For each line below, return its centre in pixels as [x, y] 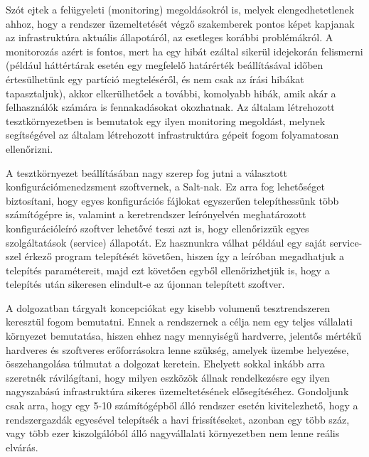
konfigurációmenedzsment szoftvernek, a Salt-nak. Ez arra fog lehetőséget [165, 187]
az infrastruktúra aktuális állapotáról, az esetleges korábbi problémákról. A [170, 37]
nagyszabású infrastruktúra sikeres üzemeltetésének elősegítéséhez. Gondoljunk [177, 391]
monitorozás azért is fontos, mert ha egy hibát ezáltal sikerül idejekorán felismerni [184, 51]
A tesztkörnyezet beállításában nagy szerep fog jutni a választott [146, 172]
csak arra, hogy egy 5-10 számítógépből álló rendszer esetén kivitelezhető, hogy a [182, 405]
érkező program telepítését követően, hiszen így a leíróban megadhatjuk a [184, 256]
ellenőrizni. [30, 148]
